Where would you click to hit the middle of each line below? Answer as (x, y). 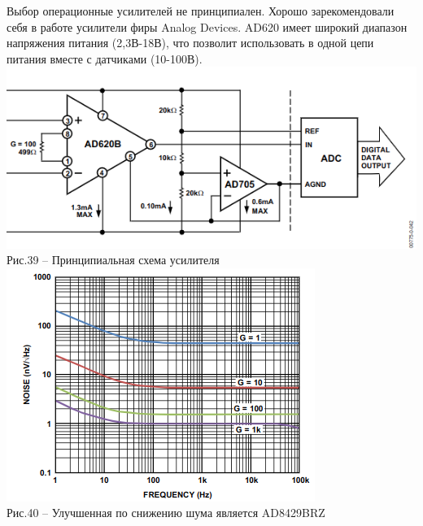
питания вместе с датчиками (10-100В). (105, 58)
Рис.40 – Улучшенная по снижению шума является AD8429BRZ (166, 513)
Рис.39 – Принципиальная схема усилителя (113, 260)
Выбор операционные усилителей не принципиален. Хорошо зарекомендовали (201, 11)
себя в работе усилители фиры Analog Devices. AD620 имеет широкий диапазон (207, 26)
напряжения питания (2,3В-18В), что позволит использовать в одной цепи (190, 43)
